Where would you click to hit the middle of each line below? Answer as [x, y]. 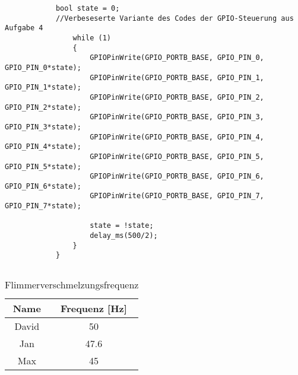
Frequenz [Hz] [94, 309]
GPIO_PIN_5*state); [43, 166]
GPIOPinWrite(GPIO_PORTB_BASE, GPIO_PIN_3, [177, 117]
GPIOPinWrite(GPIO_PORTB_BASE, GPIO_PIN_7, [177, 196]
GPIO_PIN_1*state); [43, 88]
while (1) [92, 38]
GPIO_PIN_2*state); [43, 107]
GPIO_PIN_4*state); [43, 147]
